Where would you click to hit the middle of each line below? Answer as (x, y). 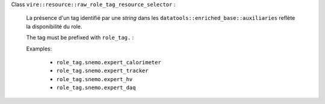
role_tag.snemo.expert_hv (94, 79)
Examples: (39, 49)
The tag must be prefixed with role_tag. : (80, 38)
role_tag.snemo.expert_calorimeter (109, 62)
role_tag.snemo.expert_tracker (102, 71)
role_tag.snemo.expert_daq (96, 88)
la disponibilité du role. (54, 26)
